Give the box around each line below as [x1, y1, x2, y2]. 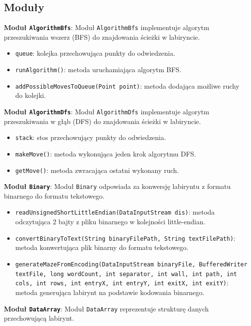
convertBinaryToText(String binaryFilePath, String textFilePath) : [15, 233, 236, 243]
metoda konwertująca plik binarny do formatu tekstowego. [15, 242, 189, 252]
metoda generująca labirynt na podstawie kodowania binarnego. [15, 287, 205, 297]
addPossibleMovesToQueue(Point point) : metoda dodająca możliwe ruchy [15, 80, 239, 91]
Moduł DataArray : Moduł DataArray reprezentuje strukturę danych [4, 303, 209, 313]
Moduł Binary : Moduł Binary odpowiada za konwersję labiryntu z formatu [4, 181, 231, 191]
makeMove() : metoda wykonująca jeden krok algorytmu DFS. [15, 148, 196, 158]
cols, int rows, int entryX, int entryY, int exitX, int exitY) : [15, 278, 229, 288]
